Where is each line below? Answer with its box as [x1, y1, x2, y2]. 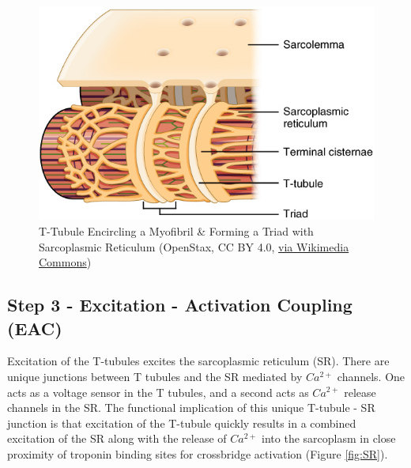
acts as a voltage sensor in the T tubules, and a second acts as [7, 383, 309, 400]
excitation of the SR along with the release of [7, 430, 227, 447]
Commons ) [39, 254, 92, 270]
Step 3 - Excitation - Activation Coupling [7, 292, 353, 317]
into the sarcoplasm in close [262, 430, 396, 447]
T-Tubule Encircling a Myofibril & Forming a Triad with [39, 223, 314, 239]
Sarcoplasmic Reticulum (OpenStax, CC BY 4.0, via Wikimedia [39, 238, 349, 255]
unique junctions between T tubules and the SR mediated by [7, 368, 303, 384]
